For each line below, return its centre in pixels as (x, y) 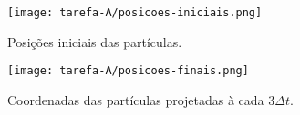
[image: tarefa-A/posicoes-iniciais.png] (135, 13)
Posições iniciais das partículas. (95, 41)
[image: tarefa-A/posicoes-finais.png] (128, 71)
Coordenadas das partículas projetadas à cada (136, 99)
